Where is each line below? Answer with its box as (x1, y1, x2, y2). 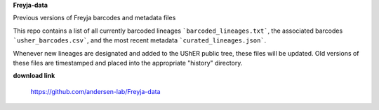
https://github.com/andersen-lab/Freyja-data (30, 87, 161, 95)
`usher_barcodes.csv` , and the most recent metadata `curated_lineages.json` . (13, 36, 267, 45)
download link (13, 72, 55, 80)
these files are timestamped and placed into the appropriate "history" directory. (13, 58, 243, 67)
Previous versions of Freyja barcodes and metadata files (13, 14, 176, 22)
